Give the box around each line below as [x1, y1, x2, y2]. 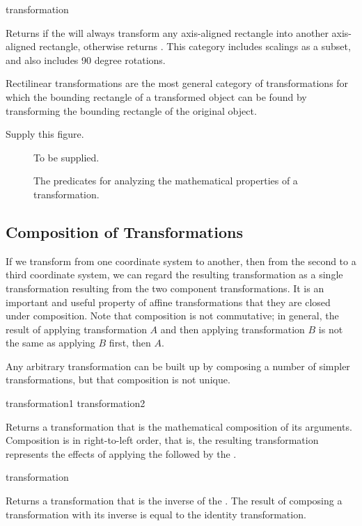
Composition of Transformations [6, 221, 243, 242]
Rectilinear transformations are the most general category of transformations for [6, 76, 349, 90]
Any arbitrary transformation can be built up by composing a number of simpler [6, 358, 350, 373]
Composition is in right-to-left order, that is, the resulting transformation [6, 433, 319, 447]
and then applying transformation [160, 321, 305, 336]
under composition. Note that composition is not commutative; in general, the [6, 308, 339, 323]
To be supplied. [33, 150, 100, 164]
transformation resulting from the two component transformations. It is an [6, 280, 324, 295]
